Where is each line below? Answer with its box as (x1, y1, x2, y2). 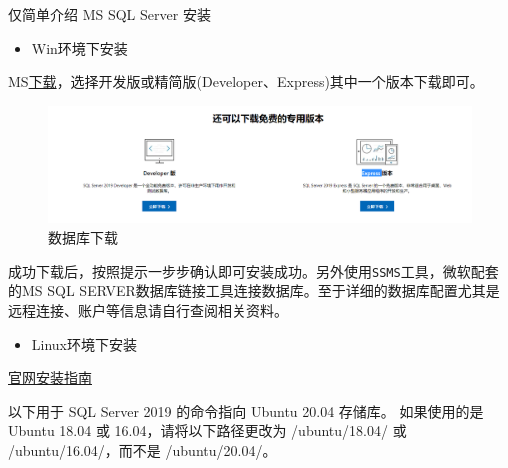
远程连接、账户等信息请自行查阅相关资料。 (8, 299, 288, 320)
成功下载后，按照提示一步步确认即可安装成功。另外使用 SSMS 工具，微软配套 (8, 260, 499, 281)
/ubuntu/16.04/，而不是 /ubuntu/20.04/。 (8, 439, 277, 460)
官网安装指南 (8, 367, 92, 388)
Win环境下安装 (31, 37, 128, 58)
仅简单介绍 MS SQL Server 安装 (8, 4, 211, 24)
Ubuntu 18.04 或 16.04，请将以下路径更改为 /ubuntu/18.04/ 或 (8, 420, 407, 441)
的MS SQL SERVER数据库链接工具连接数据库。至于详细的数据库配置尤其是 (8, 280, 500, 301)
